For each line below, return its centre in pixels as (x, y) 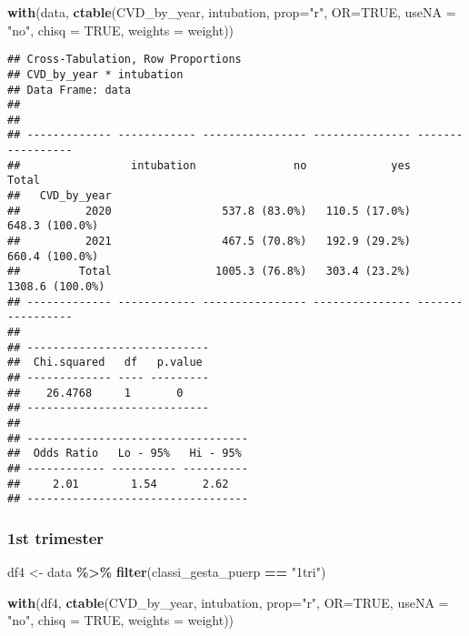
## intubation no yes (209, 165)
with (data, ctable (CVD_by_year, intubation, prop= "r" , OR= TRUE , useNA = (232, 12)
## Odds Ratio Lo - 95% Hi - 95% (125, 454)
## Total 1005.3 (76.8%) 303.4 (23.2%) (209, 272)
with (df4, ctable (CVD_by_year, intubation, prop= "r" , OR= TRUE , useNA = (228, 602)
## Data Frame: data (70, 90)
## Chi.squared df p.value (105, 363)
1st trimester (56, 537)
